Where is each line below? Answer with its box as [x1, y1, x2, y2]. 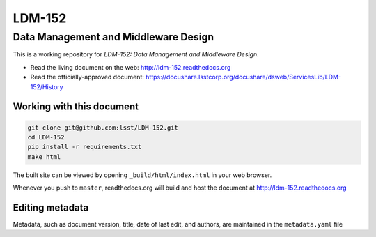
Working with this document [13, 101, 139, 113]
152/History [30, 82, 63, 91]
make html [27, 153, 61, 160]
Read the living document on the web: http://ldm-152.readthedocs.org [30, 63, 231, 71]
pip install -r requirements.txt [27, 143, 142, 151]
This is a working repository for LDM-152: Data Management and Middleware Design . [13, 50, 259, 59]
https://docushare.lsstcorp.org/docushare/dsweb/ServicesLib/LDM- [145, 73, 341, 82]
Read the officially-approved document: [30, 73, 144, 82]
